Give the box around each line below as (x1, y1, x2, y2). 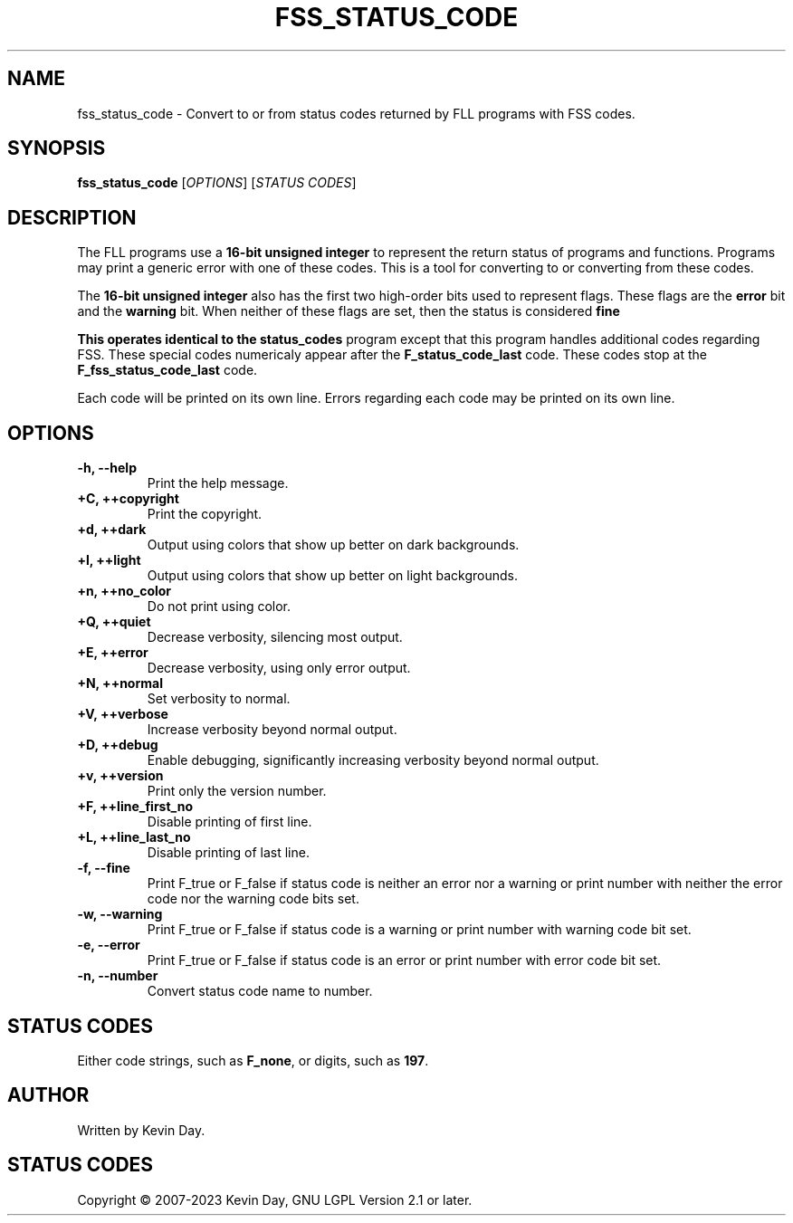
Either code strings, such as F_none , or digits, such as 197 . (77, 1052, 429, 1068)
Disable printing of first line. (147, 814, 312, 830)
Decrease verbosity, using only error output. (147, 660, 411, 676)
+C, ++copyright (77, 491, 179, 507)
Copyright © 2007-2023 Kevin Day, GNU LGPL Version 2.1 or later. (77, 1191, 473, 1208)
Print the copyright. (147, 506, 263, 522)
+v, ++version (77, 768, 164, 784)
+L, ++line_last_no (77, 829, 191, 846)
